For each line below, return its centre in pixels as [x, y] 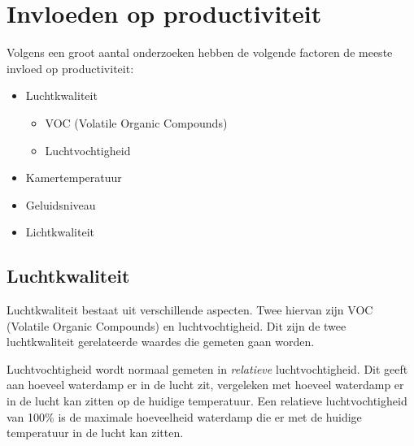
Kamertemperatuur [74, 178]
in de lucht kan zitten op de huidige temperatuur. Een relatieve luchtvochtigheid [207, 401]
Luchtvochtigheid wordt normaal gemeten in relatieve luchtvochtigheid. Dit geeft [207, 368]
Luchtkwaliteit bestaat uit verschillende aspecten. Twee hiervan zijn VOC [190, 310]
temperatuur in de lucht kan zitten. [95, 433]
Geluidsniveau [61, 204]
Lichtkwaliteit [60, 232]
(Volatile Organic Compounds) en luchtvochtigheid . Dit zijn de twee [176, 325]
